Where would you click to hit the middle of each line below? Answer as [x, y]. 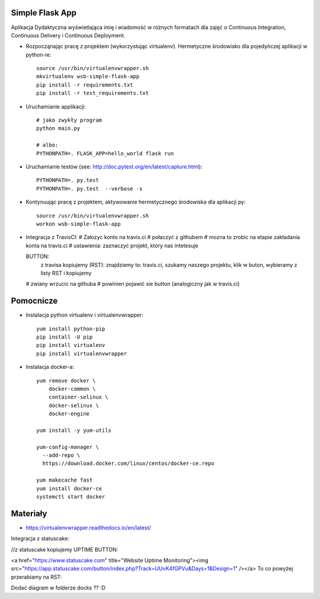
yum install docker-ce [69, 488]
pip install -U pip [65, 337]
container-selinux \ [78, 397]
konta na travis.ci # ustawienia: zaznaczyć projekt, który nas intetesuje [112, 246]
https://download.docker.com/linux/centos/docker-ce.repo [128, 463]
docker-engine [69, 414]
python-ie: [39, 55]
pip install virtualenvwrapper [82, 353]
